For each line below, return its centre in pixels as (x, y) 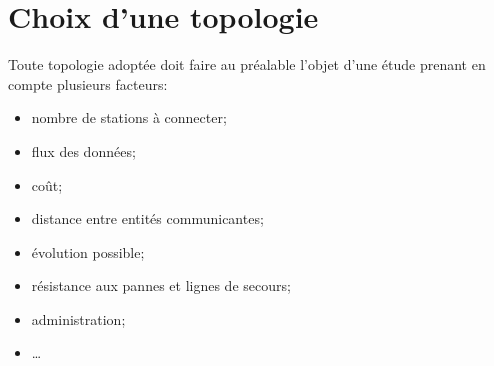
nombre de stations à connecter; (129, 117)
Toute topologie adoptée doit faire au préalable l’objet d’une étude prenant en (247, 64)
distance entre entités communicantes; (147, 218)
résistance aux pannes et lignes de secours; (161, 285)
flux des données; (83, 150)
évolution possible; (88, 251)
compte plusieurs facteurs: (88, 83)
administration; (78, 318)
